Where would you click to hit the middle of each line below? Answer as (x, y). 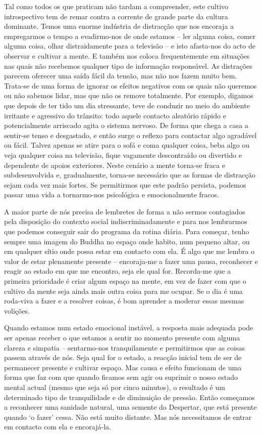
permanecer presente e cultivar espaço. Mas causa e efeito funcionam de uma (123, 367)
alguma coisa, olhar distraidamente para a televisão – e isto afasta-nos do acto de (130, 46)
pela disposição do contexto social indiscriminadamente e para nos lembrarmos (126, 221)
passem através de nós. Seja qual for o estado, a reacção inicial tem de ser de (123, 357)
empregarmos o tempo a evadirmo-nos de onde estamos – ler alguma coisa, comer (130, 36)
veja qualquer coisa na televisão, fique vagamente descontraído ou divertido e (123, 155)
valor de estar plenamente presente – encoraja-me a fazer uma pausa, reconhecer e (131, 261)
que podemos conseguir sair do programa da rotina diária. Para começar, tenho (127, 231)
